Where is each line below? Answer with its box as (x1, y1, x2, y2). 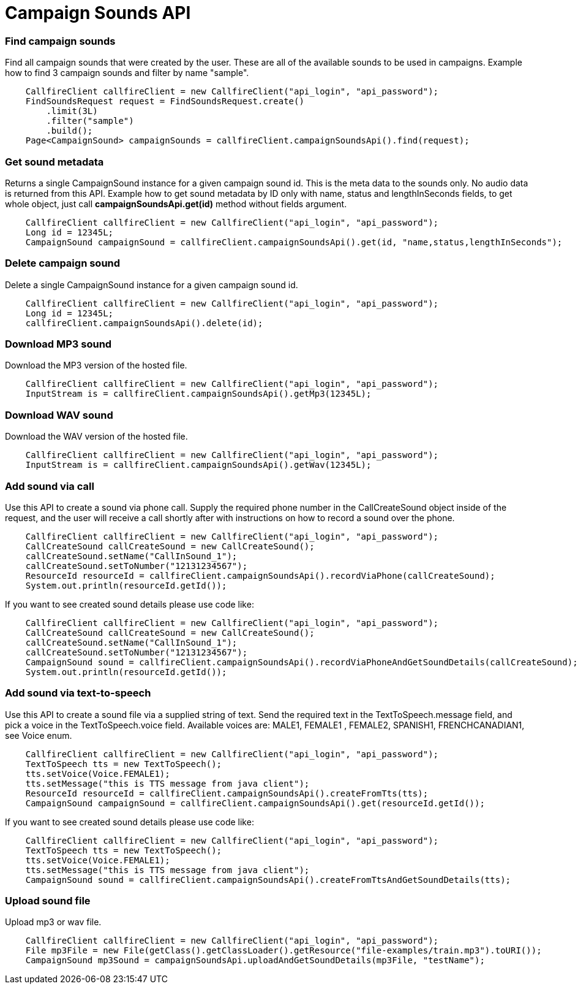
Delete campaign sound (5, 257, 121, 270)
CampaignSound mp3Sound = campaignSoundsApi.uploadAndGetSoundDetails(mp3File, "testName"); (25, 955, 485, 966)
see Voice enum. (5, 730, 72, 741)
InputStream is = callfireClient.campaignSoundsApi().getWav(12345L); (25, 460, 372, 470)
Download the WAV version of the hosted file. (5, 431, 188, 442)
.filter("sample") (46, 116, 134, 126)
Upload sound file (5, 895, 91, 907)
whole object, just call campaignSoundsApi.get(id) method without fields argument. (5, 198, 347, 209)
